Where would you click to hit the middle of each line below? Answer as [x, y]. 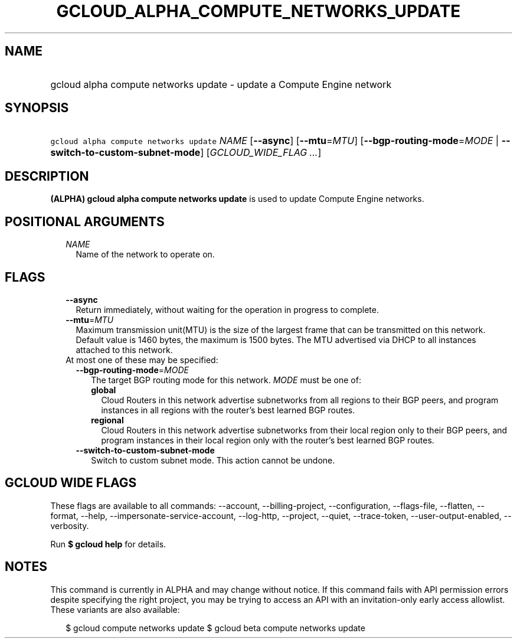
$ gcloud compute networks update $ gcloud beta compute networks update [215, 628]
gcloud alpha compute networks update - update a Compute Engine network [221, 84]
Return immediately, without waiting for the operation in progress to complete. [227, 309]
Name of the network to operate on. [145, 254]
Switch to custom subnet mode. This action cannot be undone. [213, 460]
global [104, 390]
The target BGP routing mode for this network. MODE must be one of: [226, 380]
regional [107, 420]
